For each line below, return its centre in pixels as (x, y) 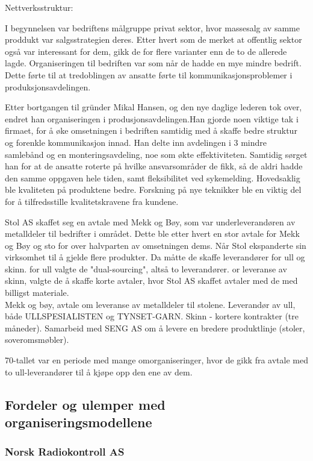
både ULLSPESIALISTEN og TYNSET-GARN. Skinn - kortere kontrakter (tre (152, 316)
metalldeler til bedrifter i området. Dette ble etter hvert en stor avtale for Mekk (152, 234)
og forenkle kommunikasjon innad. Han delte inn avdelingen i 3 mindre (136, 142)
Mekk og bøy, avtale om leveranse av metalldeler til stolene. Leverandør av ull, (150, 304)
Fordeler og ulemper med (85, 404)
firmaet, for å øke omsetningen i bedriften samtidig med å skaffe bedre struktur (151, 130)
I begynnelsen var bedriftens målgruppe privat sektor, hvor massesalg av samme (152, 27)
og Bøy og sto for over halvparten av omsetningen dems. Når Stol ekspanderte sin (156, 245)
